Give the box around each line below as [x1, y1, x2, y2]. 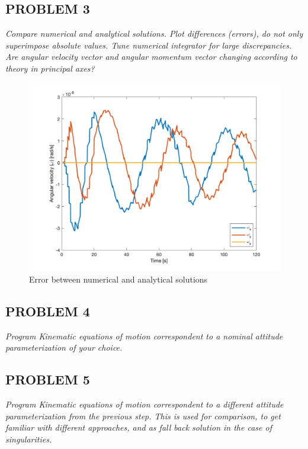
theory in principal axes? [5, 62, 95, 74]
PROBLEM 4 [5, 302, 90, 320]
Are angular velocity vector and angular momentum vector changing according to [5, 50, 297, 63]
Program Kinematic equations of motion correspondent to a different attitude [5, 397, 284, 410]
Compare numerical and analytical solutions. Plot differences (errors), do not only [5, 27, 303, 40]
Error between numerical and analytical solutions [29, 272, 208, 285]
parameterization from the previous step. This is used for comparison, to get [5, 409, 281, 422]
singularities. [5, 432, 52, 445]
